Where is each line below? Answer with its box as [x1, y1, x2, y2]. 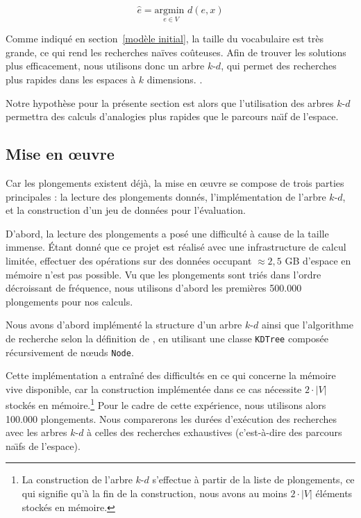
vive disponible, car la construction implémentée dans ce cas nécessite [6, 381, 302, 396]
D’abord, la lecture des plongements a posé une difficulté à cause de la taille [6, 226, 329, 240]
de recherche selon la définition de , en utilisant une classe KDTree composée [6, 331, 328, 345]
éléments [315, 486, 353, 501]
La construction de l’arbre [22, 472, 133, 487]
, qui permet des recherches [221, 58, 337, 73]
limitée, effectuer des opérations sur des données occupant [6, 253, 252, 267]
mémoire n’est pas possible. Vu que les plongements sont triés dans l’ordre [6, 267, 321, 281]
